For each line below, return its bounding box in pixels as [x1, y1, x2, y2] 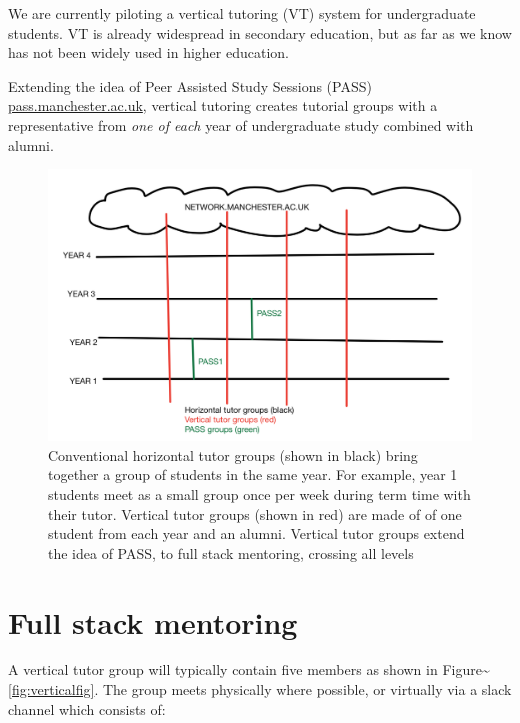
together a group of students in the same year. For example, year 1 [48, 464, 458, 485]
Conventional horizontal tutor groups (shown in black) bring [48, 444, 418, 465]
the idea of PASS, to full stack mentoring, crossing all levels [48, 542, 414, 563]
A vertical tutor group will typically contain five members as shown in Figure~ [8, 659, 490, 680]
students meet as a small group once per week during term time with [48, 483, 471, 504]
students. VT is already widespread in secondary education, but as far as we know [8, 22, 512, 43]
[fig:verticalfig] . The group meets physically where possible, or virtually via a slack [8, 679, 512, 700]
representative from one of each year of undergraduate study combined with [8, 114, 474, 135]
